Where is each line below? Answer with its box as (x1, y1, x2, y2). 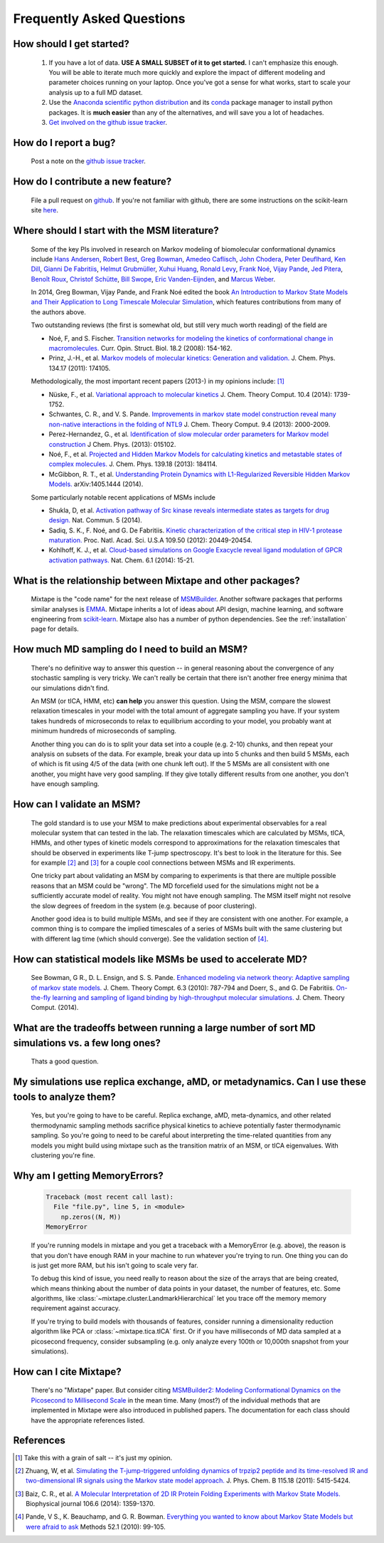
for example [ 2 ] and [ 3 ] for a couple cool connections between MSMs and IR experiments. (31, 859, 296, 867)
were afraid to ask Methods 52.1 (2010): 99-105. (26, 1522, 166, 1531)
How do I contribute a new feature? (13, 175, 172, 188)
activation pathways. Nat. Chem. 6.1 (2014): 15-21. (48, 556, 195, 564)
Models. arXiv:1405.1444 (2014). (48, 480, 144, 488)
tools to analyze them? (13, 1090, 117, 1103)
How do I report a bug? (13, 136, 116, 149)
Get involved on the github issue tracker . (48, 118, 167, 126)
